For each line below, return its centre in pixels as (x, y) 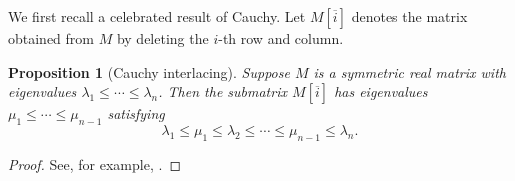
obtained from (51, 38)
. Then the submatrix (222, 91)
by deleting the (162, 38)
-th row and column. (281, 38)
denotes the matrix (409, 16)
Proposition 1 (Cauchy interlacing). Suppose (149, 71)
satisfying (136, 113)
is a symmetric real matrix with (409, 71)
